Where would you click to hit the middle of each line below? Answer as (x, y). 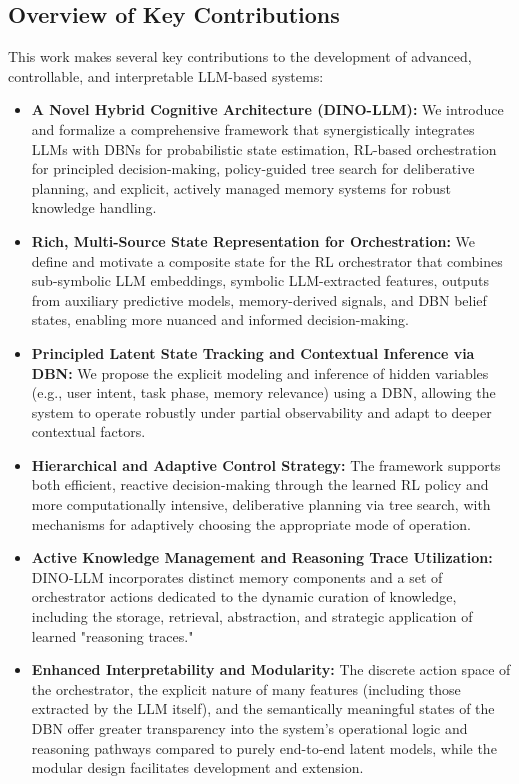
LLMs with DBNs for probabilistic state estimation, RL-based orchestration (264, 148)
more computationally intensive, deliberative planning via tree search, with (261, 504)
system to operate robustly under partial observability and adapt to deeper (261, 411)
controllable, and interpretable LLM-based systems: (166, 75)
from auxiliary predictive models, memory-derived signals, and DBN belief (259, 299)
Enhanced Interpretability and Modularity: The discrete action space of (271, 669)
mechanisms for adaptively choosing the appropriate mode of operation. (251, 523)
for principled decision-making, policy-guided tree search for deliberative (253, 168)
